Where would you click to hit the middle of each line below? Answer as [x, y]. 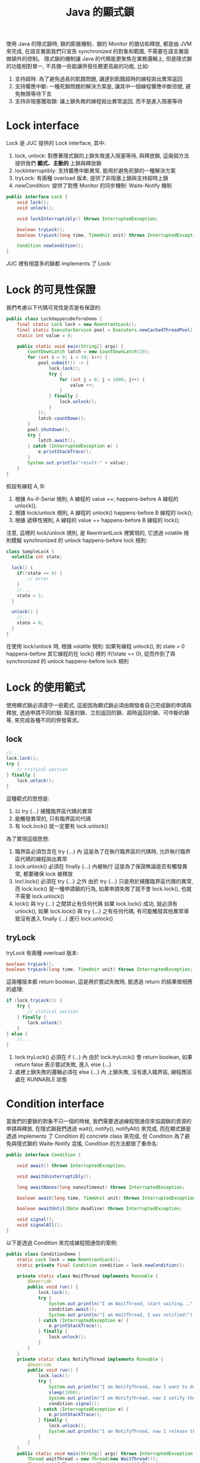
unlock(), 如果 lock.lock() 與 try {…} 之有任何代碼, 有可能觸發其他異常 [99, 911]
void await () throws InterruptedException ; [72, 1165]
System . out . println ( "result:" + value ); [78, 463]
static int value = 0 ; [45, 335]
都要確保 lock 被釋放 [48, 874]
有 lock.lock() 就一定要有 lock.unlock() [62, 826]
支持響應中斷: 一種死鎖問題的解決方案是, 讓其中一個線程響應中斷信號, [99, 87]
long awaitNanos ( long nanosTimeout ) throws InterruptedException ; [101, 1187]
